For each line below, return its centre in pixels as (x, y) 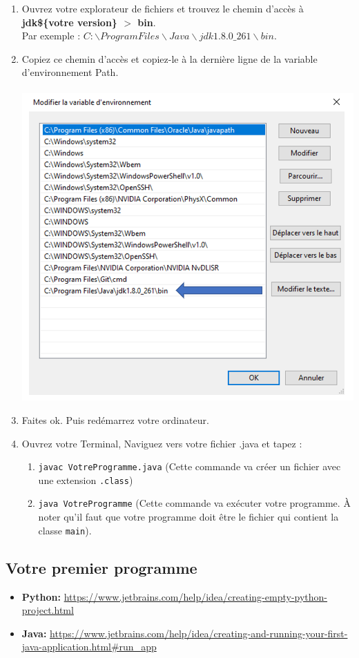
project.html (48, 610)
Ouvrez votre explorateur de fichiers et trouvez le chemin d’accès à (163, 8)
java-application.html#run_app (89, 647)
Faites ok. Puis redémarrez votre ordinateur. (115, 419)
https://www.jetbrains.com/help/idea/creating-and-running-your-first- (199, 633)
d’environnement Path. (70, 72)
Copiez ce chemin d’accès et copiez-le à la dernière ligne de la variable (169, 58)
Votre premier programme (101, 567)
